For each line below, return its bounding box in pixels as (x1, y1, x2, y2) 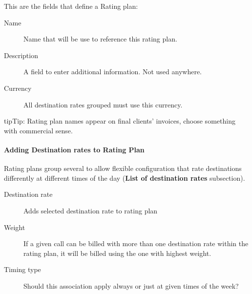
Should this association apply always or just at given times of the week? (23, 280, 239, 291)
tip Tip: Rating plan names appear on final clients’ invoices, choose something (4, 116, 235, 126)
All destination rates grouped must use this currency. (23, 99, 183, 109)
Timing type (4, 264, 41, 274)
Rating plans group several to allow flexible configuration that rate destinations (4, 163, 242, 173)
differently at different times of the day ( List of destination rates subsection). (4, 172, 245, 183)
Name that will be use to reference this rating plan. (23, 34, 177, 44)
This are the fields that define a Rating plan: (4, 1, 138, 11)
